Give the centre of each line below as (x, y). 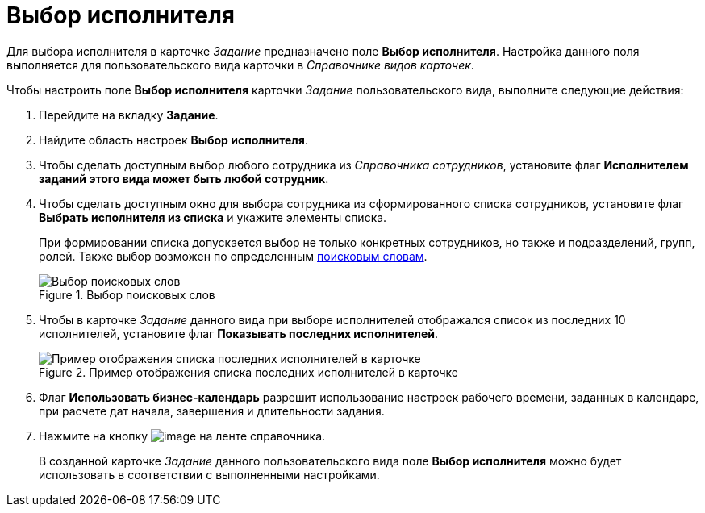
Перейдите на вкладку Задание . (129, 115)
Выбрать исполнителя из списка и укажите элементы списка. (213, 217)
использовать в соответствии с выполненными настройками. (209, 474)
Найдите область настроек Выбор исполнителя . (173, 140)
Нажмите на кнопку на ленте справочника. (182, 436)
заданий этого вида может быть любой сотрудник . (184, 178)
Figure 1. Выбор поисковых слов (127, 294)
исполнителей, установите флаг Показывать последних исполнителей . (239, 333)
